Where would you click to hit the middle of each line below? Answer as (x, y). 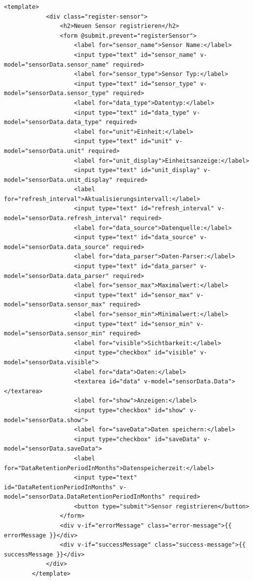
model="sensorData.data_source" (57, 247)
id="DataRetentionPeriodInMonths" (60, 487)
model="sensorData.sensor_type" (57, 93)
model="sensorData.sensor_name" (57, 64)
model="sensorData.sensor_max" (55, 305)
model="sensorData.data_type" (53, 122)
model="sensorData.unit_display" (58, 180)
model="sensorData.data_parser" (57, 276)
